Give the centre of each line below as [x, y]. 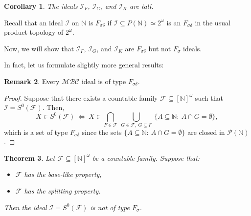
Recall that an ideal [34, 22]
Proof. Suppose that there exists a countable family [81, 97]
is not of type [110, 207]
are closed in [206, 132]
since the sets [102, 132]
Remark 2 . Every [32, 81]
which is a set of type [36, 132]
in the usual [213, 22]
